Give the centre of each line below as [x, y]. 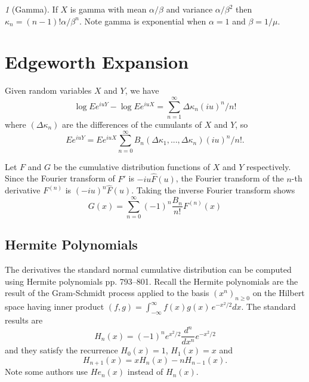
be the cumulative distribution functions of [132, 166]
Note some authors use [47, 372]
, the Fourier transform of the [230, 178]
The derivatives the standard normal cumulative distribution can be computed [148, 269]
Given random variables [48, 90]
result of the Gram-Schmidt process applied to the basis [107, 293]
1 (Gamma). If [31, 9]
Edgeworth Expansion [97, 62]
